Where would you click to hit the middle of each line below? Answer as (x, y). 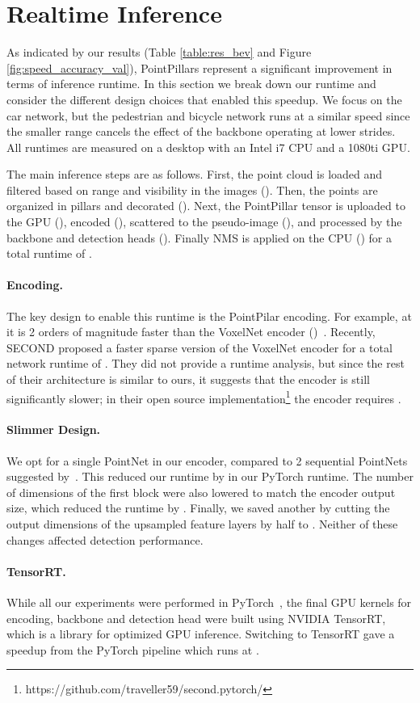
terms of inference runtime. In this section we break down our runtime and (191, 84)
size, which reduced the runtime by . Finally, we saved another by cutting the (198, 508)
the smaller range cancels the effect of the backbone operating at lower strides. (201, 131)
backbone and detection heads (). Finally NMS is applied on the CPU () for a (199, 237)
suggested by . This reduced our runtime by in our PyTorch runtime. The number (210, 476)
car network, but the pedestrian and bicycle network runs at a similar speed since (208, 115)
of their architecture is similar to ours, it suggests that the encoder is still (188, 379)
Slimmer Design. (54, 429)
